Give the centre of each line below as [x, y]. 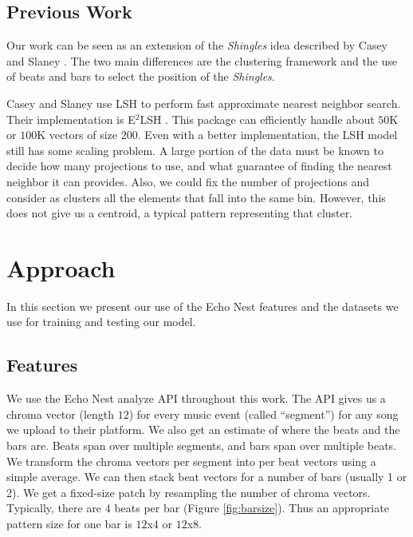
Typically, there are [54, 508]
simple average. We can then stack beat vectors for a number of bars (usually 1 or [207, 477]
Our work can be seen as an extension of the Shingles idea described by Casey [197, 45]
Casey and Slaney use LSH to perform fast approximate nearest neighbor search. [204, 103]
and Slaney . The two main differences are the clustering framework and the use [202, 60]
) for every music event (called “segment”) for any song [264, 414]
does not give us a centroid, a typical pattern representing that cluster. [180, 213]
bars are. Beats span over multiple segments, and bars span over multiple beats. [202, 446]
